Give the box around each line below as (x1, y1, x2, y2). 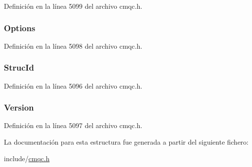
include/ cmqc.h (4, 153, 50, 163)
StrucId (4, 61, 34, 74)
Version (4, 101, 34, 113)
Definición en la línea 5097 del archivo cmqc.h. (4, 120, 143, 130)
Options (4, 21, 36, 34)
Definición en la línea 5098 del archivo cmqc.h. (4, 40, 143, 51)
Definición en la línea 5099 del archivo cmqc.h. (4, 1, 143, 11)
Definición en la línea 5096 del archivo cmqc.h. (4, 80, 143, 91)
